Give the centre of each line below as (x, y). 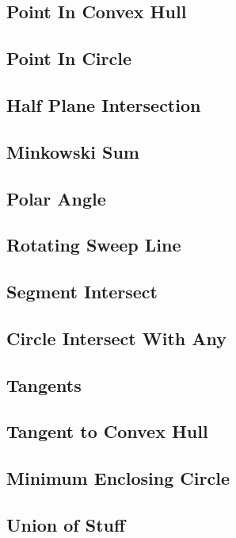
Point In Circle (69, 58)
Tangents (44, 384)
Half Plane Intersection (104, 104)
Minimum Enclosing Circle (118, 478)
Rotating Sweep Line (94, 245)
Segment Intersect (82, 292)
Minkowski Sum (73, 151)
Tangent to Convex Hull (107, 431)
